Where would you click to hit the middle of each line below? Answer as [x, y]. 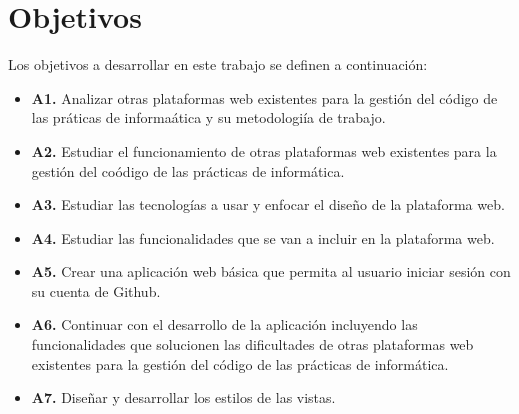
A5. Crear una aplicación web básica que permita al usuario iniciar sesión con [271, 271]
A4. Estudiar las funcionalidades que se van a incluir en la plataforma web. [263, 237]
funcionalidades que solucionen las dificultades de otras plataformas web [252, 344]
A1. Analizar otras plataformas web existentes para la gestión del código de [264, 97]
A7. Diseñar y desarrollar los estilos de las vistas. [183, 397]
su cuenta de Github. [96, 290]
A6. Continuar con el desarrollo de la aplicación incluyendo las [224, 324]
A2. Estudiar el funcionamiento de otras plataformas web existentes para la [264, 150]
